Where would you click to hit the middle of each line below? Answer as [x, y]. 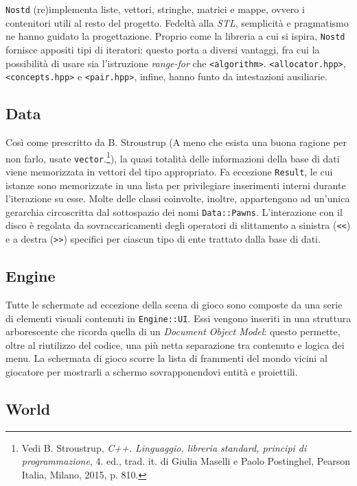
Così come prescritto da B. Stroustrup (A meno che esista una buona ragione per [176, 142]
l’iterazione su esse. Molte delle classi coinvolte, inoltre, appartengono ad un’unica [178, 198]
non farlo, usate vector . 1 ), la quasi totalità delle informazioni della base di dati [173, 157]
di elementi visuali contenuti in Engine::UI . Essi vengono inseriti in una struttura [178, 318]
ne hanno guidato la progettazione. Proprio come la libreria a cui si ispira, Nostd [175, 36]
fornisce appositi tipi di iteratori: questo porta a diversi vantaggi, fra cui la [163, 49]
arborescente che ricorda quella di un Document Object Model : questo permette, [173, 331]
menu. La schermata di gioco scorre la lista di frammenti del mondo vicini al [166, 358]
